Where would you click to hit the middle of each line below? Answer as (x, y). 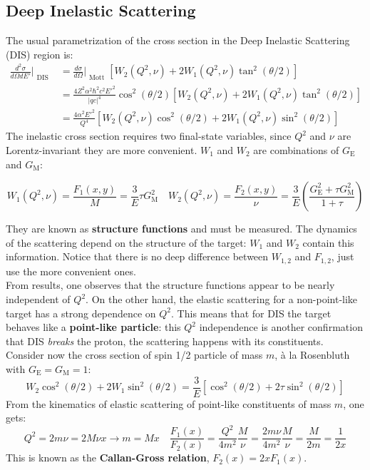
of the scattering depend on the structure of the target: (126, 242)
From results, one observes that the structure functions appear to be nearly (170, 285)
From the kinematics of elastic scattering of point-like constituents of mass (169, 403)
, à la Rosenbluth (312, 355)
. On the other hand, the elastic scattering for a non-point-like (222, 299)
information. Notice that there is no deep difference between (137, 256)
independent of (38, 299)
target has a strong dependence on (81, 313)
